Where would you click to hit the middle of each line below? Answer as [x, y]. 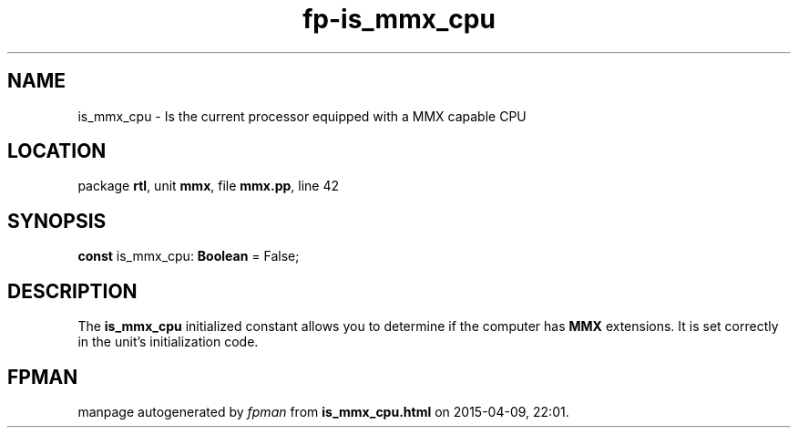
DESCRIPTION [72, 291]
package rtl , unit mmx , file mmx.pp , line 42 [209, 186]
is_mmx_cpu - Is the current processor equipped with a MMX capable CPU [302, 116]
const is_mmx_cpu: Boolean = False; [189, 256]
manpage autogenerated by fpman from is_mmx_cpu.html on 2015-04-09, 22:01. [323, 411]
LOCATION [57, 151]
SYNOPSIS [57, 221]
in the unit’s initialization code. [168, 342]
